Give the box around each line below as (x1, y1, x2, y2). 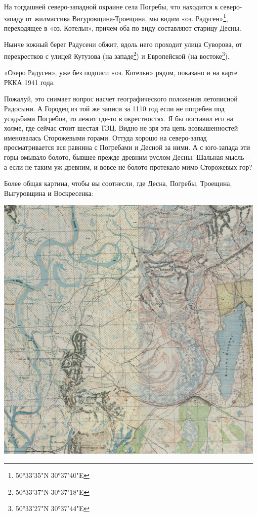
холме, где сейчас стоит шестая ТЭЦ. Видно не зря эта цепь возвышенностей (4, 123, 238, 133)
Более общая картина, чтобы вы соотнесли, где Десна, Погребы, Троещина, (4, 178, 232, 188)
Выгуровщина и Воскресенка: (4, 188, 93, 198)
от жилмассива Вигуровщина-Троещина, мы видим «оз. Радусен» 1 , (26, 11, 228, 23)
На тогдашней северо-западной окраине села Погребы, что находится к (4, 1, 218, 11)
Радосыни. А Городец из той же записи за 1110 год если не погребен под (4, 103, 225, 114)
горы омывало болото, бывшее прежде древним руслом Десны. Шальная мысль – (4, 152, 250, 162)
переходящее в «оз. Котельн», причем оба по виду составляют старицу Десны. (4, 22, 241, 33)
